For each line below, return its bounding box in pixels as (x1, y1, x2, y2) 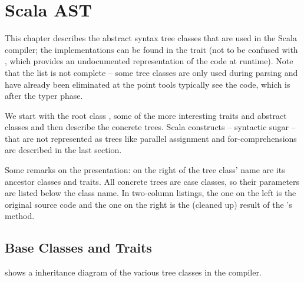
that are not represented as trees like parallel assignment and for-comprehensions (5, 132, 297, 144)
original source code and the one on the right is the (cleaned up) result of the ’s (5, 198, 292, 210)
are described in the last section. (5, 144, 122, 156)
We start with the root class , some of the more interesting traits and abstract (5, 109, 287, 121)
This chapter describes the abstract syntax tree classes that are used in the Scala (5, 32, 297, 44)
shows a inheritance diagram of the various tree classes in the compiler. (5, 266, 262, 278)
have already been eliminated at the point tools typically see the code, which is (5, 78, 290, 90)
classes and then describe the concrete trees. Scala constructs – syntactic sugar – (5, 121, 296, 133)
